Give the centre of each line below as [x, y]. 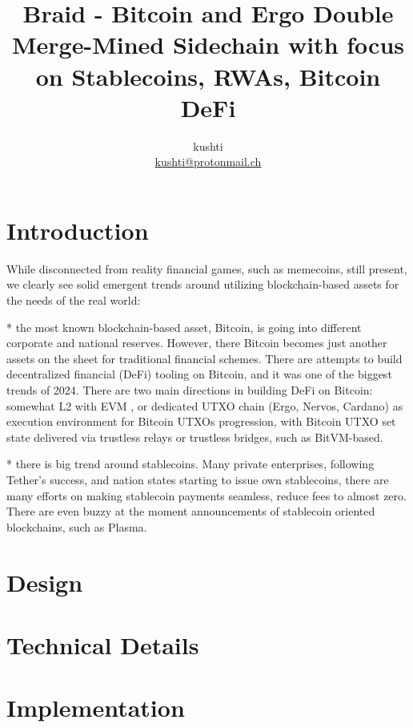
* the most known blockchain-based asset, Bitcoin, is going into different [184, 327]
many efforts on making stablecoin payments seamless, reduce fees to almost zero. [206, 495]
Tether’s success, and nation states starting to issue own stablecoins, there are [198, 479]
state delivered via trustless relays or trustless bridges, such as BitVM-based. [195, 437]
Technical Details [103, 644]
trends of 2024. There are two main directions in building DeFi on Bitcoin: [190, 389]
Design [45, 582]
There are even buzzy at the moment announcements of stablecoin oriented [191, 511]
